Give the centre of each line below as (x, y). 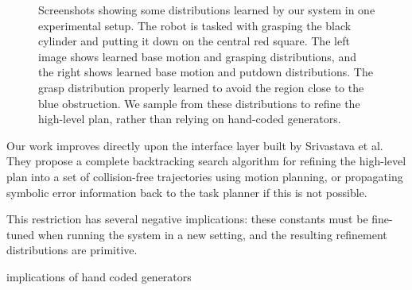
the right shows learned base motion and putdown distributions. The (206, 72)
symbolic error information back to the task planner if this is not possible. (187, 192)
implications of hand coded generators (99, 276)
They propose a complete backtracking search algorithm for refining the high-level (206, 161)
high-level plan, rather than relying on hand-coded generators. (190, 119)
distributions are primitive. (72, 250)
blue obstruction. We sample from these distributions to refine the (199, 103)
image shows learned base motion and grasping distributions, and (197, 56)
